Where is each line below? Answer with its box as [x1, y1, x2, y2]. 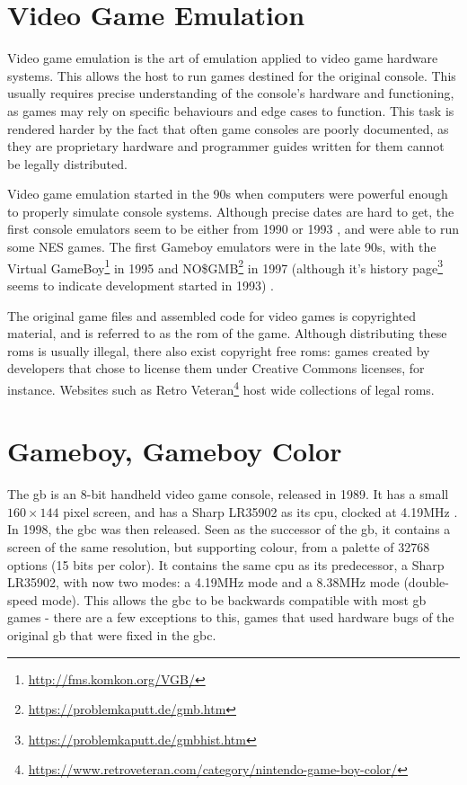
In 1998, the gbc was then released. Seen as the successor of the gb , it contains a [7, 520, 451, 539]
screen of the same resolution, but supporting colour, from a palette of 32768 [7, 538, 430, 557]
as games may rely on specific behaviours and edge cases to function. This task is [7, 101, 454, 120]
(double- [403, 573, 449, 592]
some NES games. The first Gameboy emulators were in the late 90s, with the [7, 237, 436, 256]
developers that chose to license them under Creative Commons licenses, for [7, 359, 425, 378]
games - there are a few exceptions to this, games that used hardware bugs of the [7, 608, 454, 627]
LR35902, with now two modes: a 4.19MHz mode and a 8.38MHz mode [7, 573, 400, 592]
